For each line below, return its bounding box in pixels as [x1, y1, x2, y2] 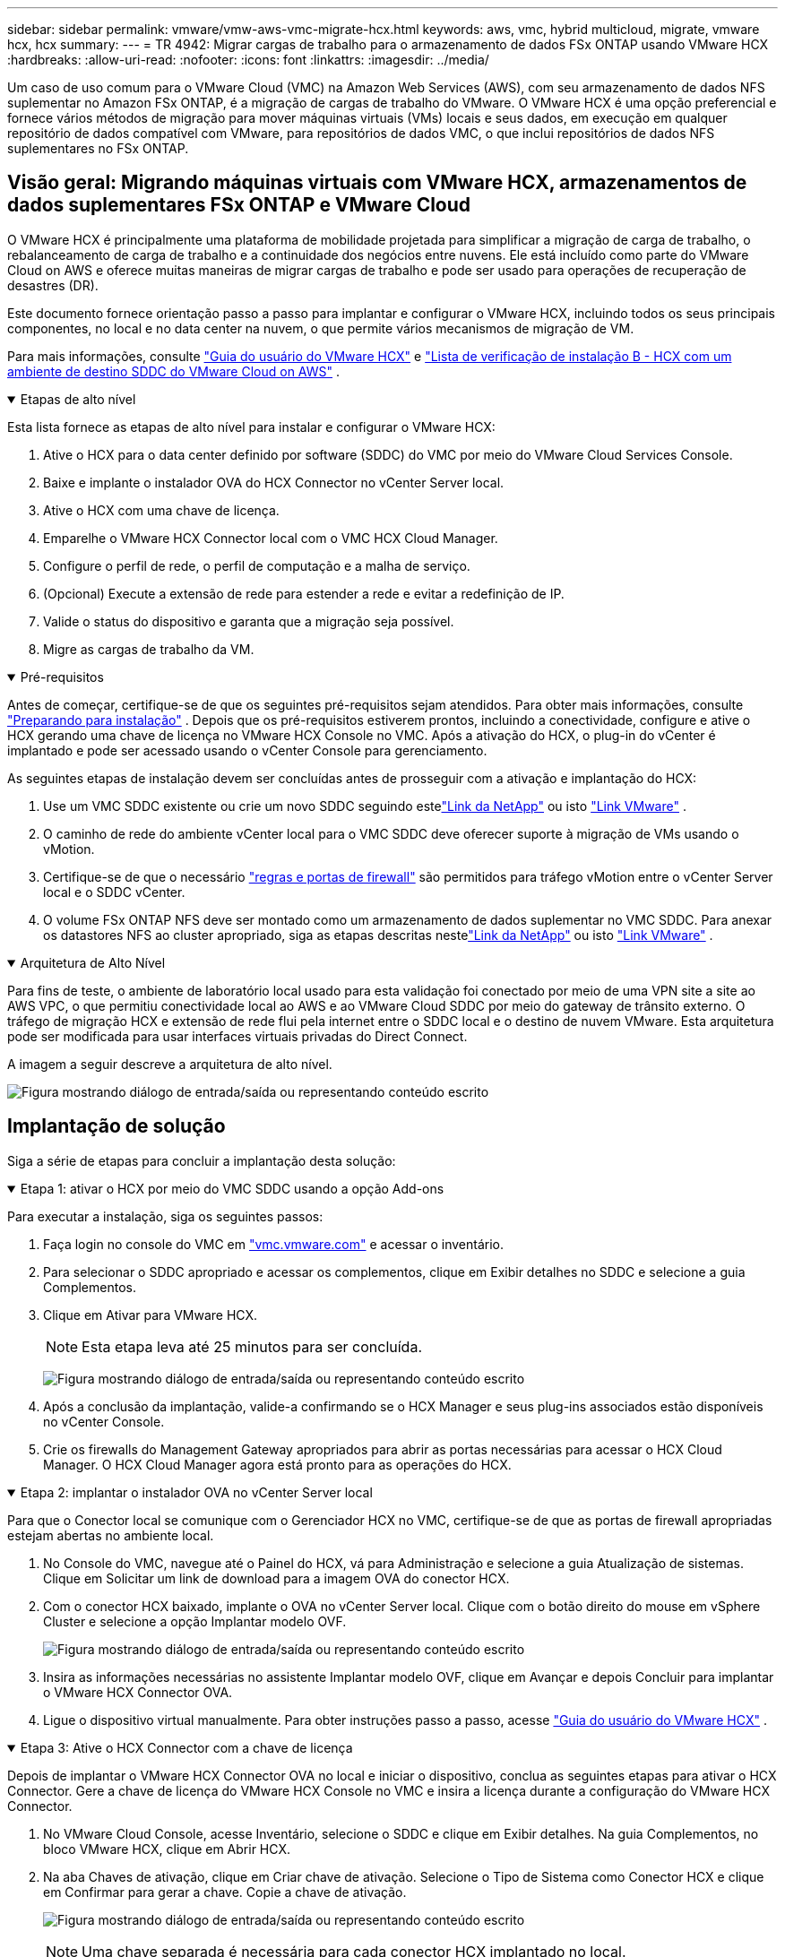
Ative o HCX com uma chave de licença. [43, 502, 280, 518]
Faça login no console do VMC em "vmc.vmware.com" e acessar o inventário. [43, 1236, 504, 1252]
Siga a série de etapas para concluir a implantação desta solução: [7, 1152, 396, 1168]
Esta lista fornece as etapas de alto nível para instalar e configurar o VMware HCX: [7, 418, 496, 435]
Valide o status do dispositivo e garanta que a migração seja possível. [43, 613, 454, 629]
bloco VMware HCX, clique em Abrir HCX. [43, 1841, 290, 1857]
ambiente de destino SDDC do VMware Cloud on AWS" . [7, 363, 341, 379]
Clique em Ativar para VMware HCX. [43, 1306, 258, 1323]
